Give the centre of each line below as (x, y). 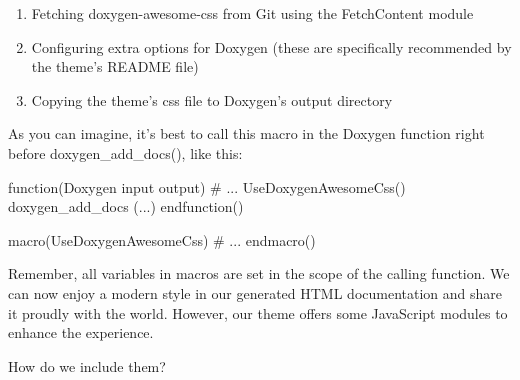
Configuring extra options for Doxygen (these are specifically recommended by (271, 46)
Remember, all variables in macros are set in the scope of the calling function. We (259, 273)
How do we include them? (87, 365)
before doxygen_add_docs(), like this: (125, 152)
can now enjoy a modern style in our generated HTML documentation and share (255, 292)
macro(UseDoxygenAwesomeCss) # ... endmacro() (162, 239)
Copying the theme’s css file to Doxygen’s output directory (212, 99)
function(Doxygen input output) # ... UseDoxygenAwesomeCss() (207, 186)
